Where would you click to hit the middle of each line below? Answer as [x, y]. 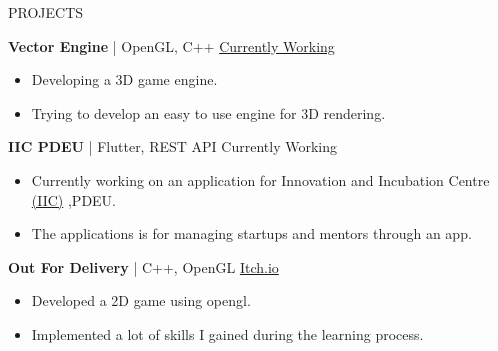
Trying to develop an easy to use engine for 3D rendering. [208, 112]
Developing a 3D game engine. [124, 79]
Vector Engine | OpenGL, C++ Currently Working [171, 45]
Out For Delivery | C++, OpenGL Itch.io [143, 266]
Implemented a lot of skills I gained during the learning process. [227, 333]
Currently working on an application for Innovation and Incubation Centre [260, 179]
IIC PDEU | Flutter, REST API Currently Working [172, 146]
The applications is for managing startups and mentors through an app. [251, 233]
